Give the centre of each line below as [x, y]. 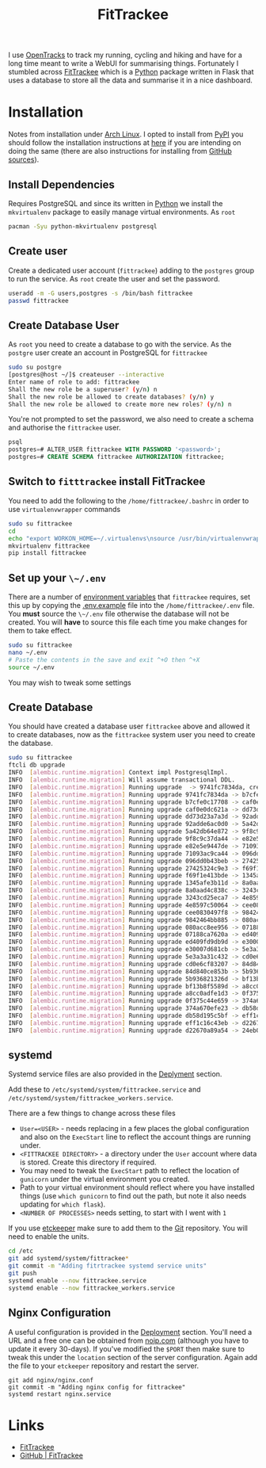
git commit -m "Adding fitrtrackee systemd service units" [108, 1266]
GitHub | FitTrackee [51, 1455]
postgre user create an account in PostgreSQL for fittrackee [108, 353]
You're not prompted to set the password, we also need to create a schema [131, 419]
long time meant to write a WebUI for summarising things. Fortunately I [123, 63]
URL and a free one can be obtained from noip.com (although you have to [129, 1340]
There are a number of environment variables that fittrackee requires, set [129, 597]
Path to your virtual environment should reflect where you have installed [137, 1187]
